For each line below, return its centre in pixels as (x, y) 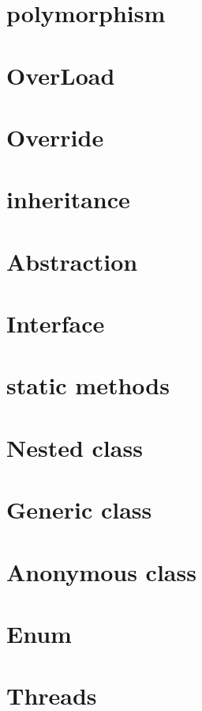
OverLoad (61, 75)
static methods (88, 385)
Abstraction (72, 261)
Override (55, 137)
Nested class (75, 447)
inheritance (68, 199)
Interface (56, 323)
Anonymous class (101, 571)
